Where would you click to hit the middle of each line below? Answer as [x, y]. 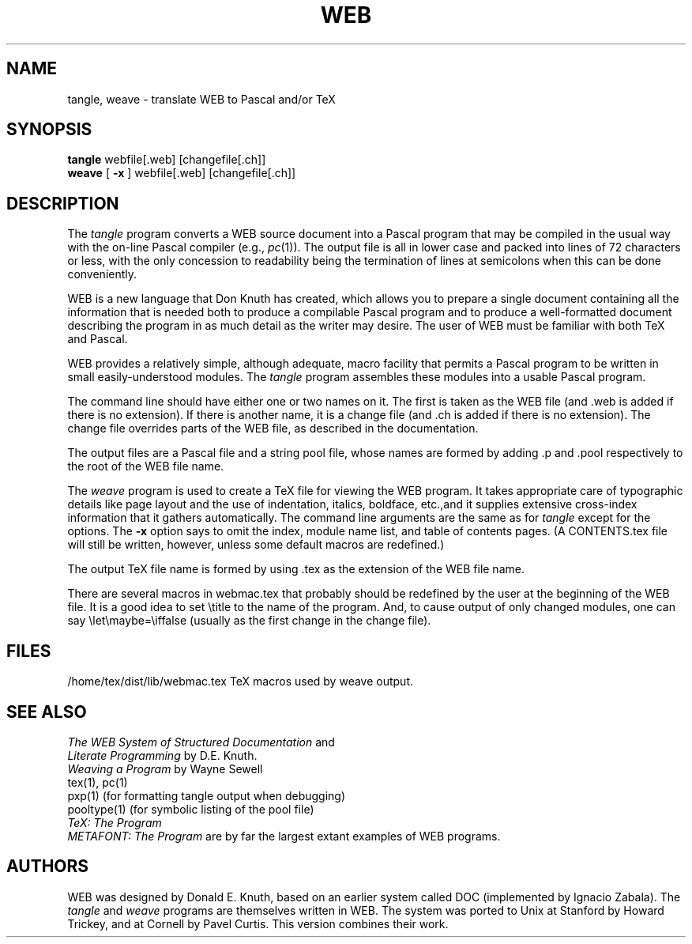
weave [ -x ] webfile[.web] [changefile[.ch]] [182, 173]
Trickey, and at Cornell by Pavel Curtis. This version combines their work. [258, 923]
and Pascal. [98, 339]
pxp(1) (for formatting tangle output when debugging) [207, 795]
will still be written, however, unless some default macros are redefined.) [256, 545]
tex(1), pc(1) [98, 782]
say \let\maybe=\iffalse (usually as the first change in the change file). [249, 621]
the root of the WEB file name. [146, 466]
